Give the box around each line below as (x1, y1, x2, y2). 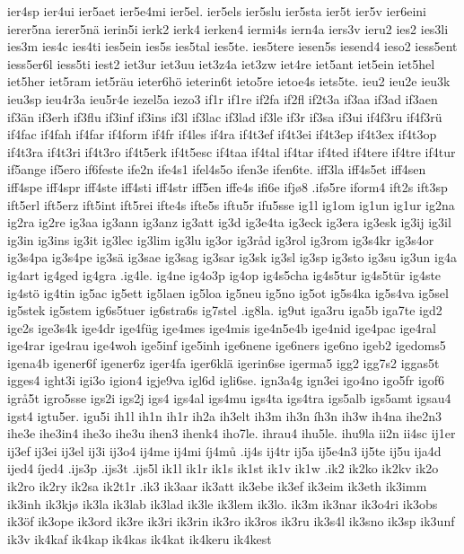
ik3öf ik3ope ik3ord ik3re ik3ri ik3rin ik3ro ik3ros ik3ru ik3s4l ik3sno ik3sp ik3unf (7, 512, 455, 531)
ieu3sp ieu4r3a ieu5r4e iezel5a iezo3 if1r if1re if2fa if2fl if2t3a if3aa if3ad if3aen (7, 89, 438, 108)
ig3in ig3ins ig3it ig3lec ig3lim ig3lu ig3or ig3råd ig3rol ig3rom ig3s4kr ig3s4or (7, 230, 434, 249)
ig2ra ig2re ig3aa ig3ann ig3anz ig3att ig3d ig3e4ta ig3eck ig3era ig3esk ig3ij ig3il (7, 213, 451, 232)
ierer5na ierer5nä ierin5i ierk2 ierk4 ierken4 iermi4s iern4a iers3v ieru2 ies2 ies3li (7, 19, 449, 38)
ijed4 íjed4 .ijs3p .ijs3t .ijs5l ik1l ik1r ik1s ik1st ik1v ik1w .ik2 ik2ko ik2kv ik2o (7, 459, 439, 478)
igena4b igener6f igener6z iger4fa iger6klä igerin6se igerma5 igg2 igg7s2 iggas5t (7, 353, 440, 372)
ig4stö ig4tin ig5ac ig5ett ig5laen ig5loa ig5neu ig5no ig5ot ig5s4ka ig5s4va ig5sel (7, 283, 449, 302)
